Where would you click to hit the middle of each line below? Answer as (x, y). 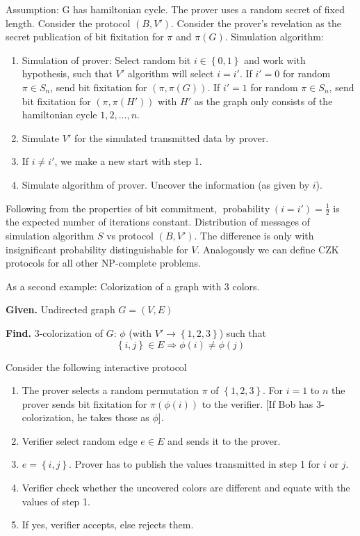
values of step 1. (56, 501)
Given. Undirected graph (60, 309)
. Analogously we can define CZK (268, 249)
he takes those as (113, 417)
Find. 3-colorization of (55, 332)
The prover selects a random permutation (111, 390)
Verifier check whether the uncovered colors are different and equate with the (186, 488)
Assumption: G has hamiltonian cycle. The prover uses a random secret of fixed (175, 9)
